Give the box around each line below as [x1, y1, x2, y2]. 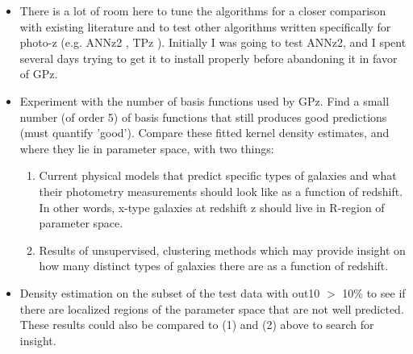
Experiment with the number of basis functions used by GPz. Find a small [19, 92, 390, 109]
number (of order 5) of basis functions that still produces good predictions [19, 108, 387, 125]
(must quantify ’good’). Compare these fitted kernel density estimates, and [19, 124, 390, 141]
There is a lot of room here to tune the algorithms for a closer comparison [19, 2, 386, 19]
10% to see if [342, 284, 406, 301]
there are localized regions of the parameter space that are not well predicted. [19, 300, 404, 317]
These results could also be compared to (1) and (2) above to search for [19, 316, 374, 333]
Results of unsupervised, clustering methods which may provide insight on [39, 241, 406, 258]
